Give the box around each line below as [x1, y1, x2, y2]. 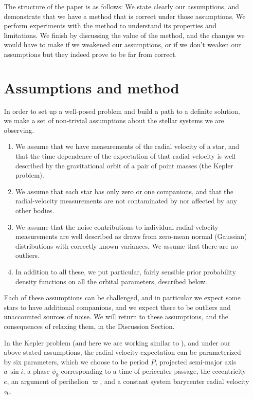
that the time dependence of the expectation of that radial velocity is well [15, 151, 236, 161]
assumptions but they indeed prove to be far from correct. [4, 49, 177, 59]
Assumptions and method [4, 77, 180, 97]
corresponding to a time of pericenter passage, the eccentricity [61, 366, 246, 376]
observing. [4, 125, 34, 135]
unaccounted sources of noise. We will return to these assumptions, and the [4, 311, 229, 322]
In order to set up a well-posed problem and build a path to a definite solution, [4, 106, 240, 116]
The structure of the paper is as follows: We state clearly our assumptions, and [4, 1, 239, 11]
